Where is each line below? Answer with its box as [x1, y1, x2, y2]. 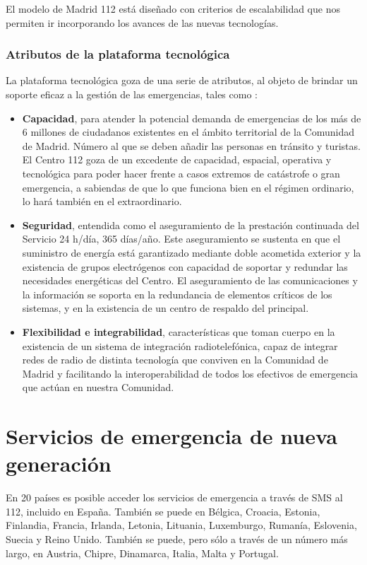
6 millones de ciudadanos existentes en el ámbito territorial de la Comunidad [22, 124, 354, 139]
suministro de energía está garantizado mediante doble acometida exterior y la [22, 245, 361, 260]
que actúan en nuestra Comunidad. [22, 380, 174, 395]
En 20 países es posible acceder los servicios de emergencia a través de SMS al [6, 490, 343, 505]
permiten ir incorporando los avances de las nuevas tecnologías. [6, 15, 279, 30]
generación [6, 449, 112, 478]
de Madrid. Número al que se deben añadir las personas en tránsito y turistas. [22, 138, 361, 153]
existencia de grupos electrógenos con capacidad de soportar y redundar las [22, 259, 348, 274]
